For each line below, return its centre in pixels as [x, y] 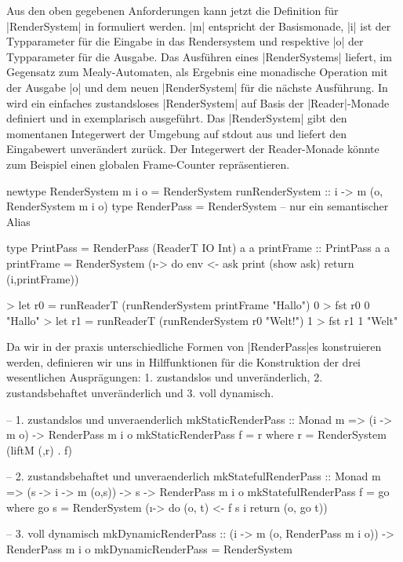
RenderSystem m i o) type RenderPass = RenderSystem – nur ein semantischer [198, 206]
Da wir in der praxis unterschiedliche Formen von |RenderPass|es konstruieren [194, 347]
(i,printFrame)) [43, 278]
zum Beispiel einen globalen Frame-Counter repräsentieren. [148, 164]
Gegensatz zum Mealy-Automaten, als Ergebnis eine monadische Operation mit [197, 72]
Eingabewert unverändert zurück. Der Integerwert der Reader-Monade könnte [193, 149]
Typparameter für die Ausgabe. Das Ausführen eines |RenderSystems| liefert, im [199, 56]
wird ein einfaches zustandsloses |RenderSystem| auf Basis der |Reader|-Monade [198, 102]
